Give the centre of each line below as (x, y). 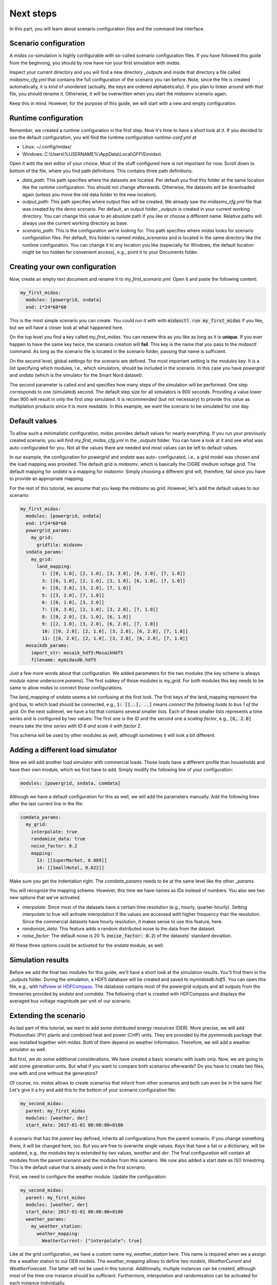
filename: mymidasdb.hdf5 (64, 660)
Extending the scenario (47, 1016)
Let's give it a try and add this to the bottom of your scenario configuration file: (93, 1090)
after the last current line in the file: (47, 803)
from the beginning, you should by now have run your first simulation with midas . (95, 63)
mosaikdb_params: (47, 646)
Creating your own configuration (63, 267)
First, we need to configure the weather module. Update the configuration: (88, 1177)
